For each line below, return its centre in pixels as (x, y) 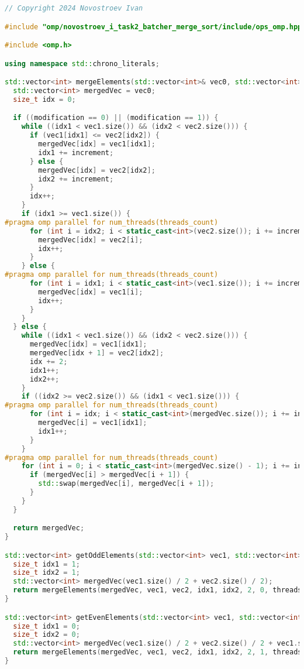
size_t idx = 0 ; (44, 99)
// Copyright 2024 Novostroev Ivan (74, 8)
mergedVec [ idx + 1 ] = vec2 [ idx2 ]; (97, 353)
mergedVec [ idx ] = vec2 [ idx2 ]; (97, 170)
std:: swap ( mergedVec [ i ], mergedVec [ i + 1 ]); (126, 484)
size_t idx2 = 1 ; (46, 573)
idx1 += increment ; (76, 152)
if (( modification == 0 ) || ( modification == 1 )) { (116, 118)
